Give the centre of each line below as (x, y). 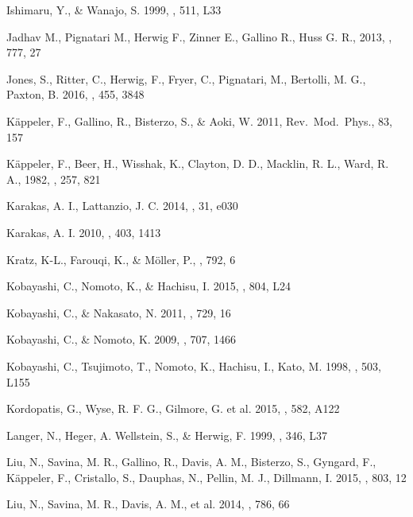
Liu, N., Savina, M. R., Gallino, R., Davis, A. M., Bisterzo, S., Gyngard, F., (191, 462)
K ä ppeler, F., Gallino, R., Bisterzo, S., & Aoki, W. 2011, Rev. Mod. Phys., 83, (199, 121)
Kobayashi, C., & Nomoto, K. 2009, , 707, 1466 (122, 339)
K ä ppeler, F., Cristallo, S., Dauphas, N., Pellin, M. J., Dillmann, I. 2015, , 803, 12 (206, 477)
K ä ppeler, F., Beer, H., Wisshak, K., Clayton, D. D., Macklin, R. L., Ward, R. (198, 163)
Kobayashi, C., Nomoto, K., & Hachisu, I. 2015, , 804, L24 (149, 286)
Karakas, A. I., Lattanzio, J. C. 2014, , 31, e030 (122, 206)
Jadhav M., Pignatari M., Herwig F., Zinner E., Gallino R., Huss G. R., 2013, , (199, 36)
